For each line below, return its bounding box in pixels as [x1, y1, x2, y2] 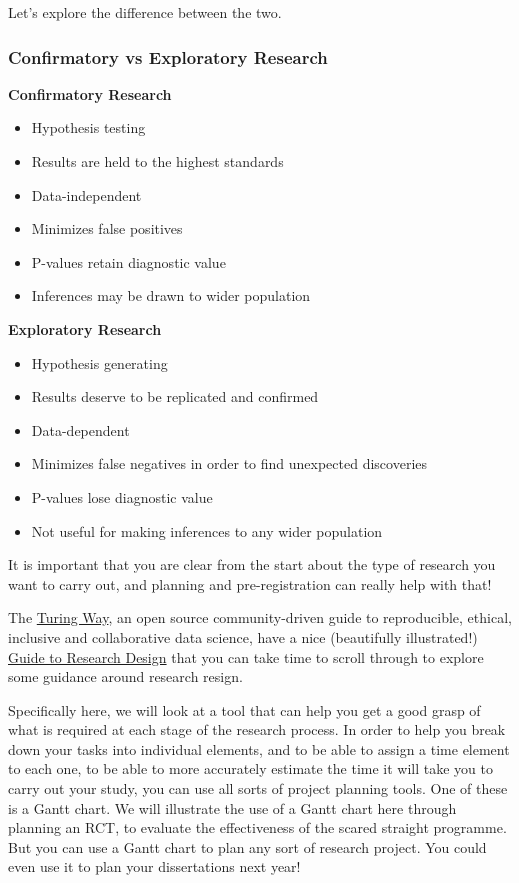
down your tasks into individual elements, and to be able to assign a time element [8, 738, 510, 759]
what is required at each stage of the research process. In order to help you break [8, 719, 506, 740]
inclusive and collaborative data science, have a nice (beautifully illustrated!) [8, 626, 478, 647]
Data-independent [31, 184, 142, 205]
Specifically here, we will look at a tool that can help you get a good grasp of [8, 699, 481, 720]
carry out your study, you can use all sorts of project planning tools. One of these [8, 778, 508, 799]
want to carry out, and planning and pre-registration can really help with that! [8, 573, 492, 594]
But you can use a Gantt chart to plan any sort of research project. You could [8, 836, 487, 857]
